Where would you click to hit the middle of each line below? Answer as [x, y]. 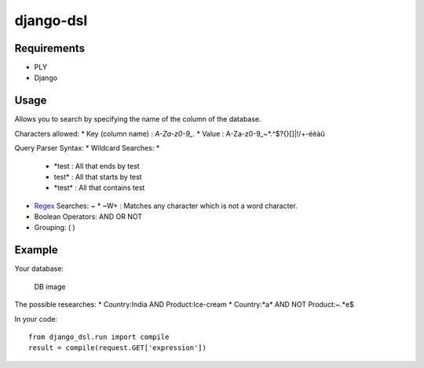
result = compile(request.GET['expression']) [118, 348]
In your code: [36, 319]
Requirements [50, 48]
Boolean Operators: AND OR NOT [88, 217]
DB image [50, 286]
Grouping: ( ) [55, 228]
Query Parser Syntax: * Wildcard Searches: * [87, 148]
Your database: [39, 269]
